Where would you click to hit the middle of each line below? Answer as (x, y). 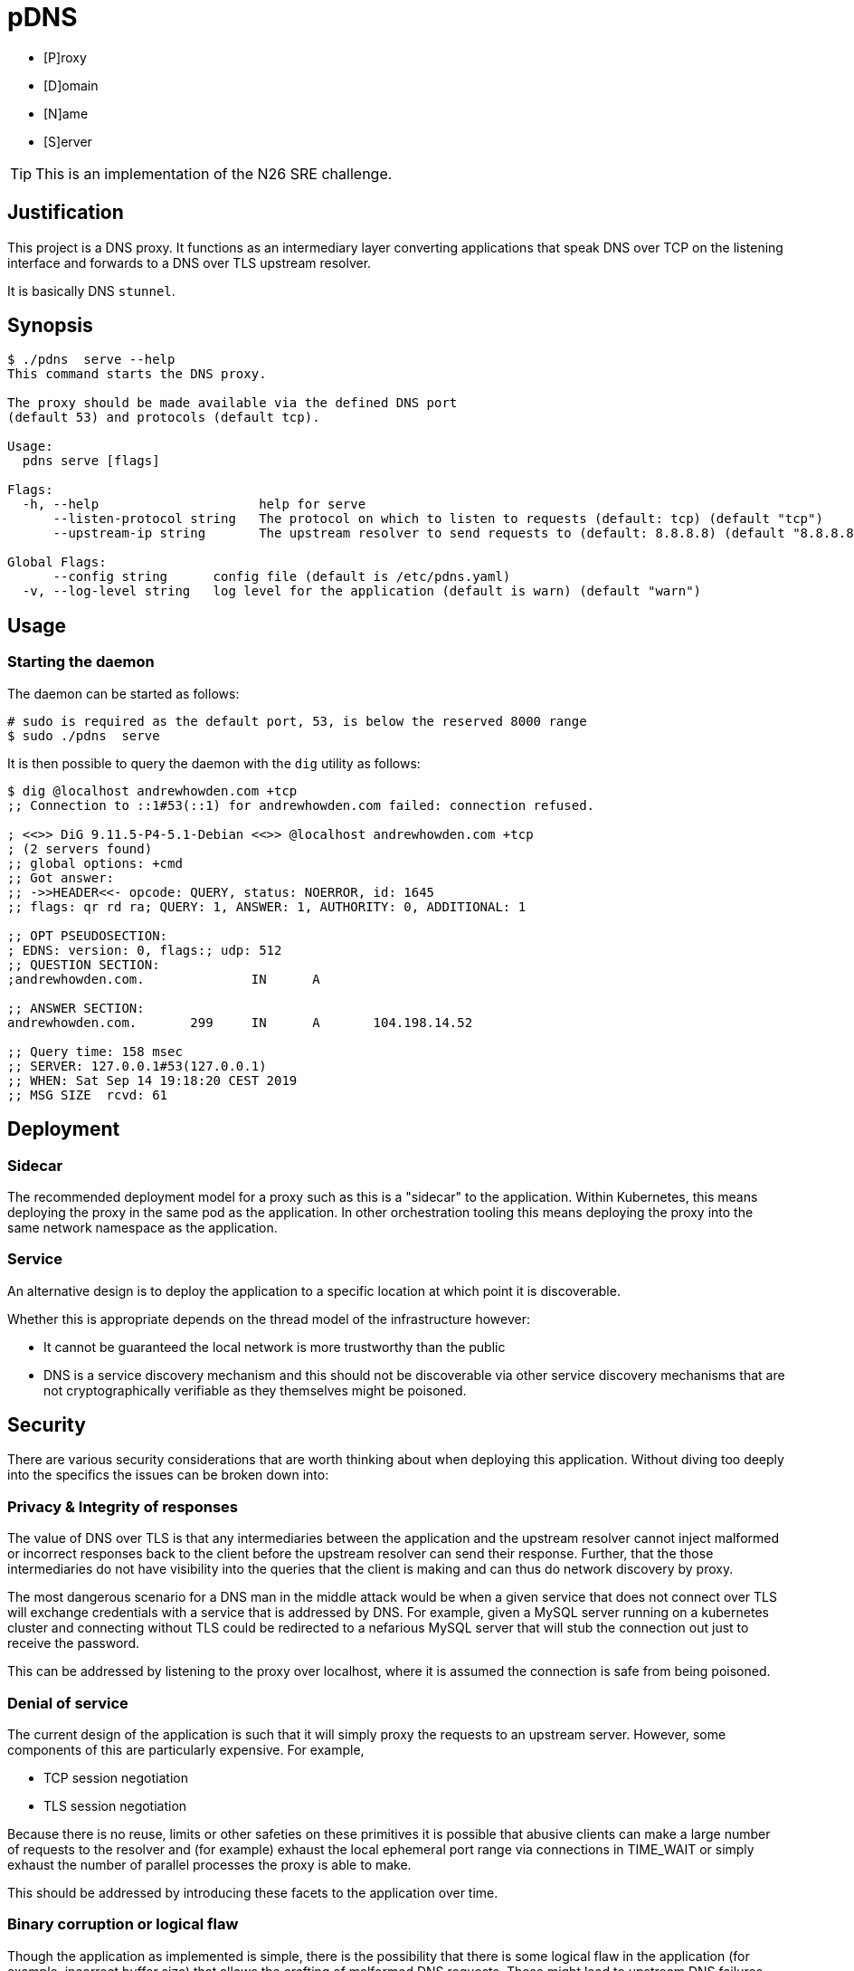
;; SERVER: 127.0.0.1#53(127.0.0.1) (137, 1066)
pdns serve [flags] (91, 461)
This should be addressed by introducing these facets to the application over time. (253, 1892)
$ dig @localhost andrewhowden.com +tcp (152, 790)
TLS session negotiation (115, 1805)
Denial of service (68, 1703)
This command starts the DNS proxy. (137, 374)
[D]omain (71, 85)
